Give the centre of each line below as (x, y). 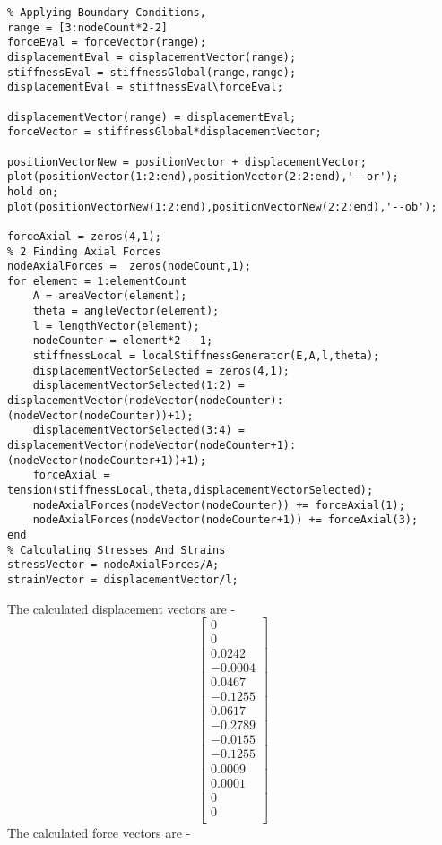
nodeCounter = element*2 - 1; (123, 341)
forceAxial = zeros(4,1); (84, 236)
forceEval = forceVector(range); (107, 43)
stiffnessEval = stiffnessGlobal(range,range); (152, 72)
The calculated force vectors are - (99, 832)
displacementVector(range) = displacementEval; (152, 117)
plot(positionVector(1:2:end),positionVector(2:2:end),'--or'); (203, 177)
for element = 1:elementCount (97, 281)
